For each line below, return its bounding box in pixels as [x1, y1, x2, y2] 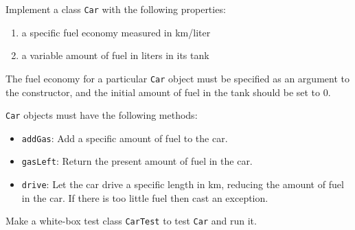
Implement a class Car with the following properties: [5, 2, 226, 16]
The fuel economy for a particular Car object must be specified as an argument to [5, 71, 350, 85]
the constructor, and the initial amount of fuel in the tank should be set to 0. [5, 84, 331, 99]
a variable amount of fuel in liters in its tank [21, 48, 209, 62]
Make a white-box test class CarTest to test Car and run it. [5, 214, 257, 228]
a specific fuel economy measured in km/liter [21, 25, 211, 39]
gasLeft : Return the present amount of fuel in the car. [21, 154, 253, 168]
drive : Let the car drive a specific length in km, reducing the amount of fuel [21, 177, 344, 192]
